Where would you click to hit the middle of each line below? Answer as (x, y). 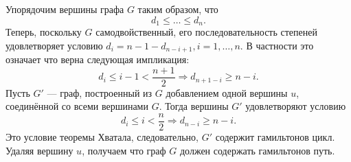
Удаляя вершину (39, 150)
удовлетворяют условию (296, 106)
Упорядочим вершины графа (65, 9)
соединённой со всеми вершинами (77, 106)
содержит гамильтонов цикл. (275, 137)
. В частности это (277, 45)
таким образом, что (178, 9)
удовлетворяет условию (54, 45)
